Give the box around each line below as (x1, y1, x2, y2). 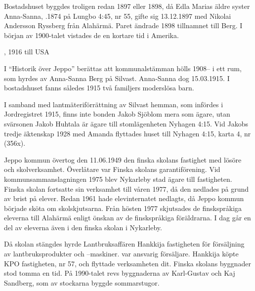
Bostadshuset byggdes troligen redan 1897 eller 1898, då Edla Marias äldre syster (4, 1, 250, 11)
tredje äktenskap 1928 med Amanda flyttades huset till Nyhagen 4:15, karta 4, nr (4, 128, 251, 138)
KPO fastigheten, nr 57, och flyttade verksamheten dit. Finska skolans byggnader (4, 258, 251, 268)
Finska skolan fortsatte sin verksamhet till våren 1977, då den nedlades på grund (4, 183, 249, 194)
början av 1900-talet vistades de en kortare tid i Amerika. (4, 30, 179, 40)
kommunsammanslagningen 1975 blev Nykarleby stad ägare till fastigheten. (4, 173, 232, 184)
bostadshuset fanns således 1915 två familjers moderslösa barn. (4, 83, 194, 93)
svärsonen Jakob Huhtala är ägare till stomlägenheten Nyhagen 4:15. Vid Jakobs (4, 118, 248, 128)
